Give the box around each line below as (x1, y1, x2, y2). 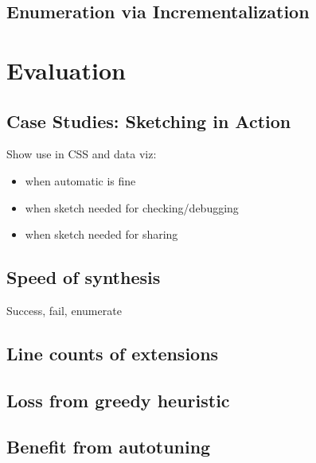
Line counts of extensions (6, 340, 219, 365)
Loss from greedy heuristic (6, 387, 230, 412)
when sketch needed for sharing (25, 226, 178, 243)
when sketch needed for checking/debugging (25, 199, 239, 216)
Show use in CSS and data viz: (6, 146, 157, 162)
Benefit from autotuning (6, 434, 211, 459)
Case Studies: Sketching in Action (6, 108, 291, 133)
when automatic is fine (25, 172, 136, 189)
